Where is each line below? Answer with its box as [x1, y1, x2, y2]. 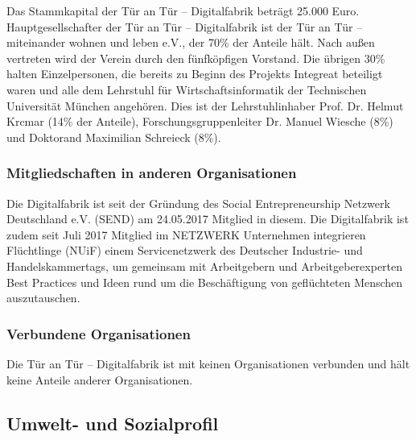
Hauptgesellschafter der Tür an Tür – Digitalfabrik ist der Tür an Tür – [6, 18, 363, 35]
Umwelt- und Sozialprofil [6, 410, 219, 435]
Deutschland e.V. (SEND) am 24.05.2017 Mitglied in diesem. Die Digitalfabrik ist [6, 210, 409, 227]
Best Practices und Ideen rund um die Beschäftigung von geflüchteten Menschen [6, 273, 403, 290]
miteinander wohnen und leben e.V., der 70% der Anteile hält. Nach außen [6, 34, 375, 51]
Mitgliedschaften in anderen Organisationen [6, 163, 297, 183]
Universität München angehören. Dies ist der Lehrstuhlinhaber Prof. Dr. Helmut [6, 97, 404, 114]
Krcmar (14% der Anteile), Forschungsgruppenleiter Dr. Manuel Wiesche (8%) [6, 113, 393, 130]
